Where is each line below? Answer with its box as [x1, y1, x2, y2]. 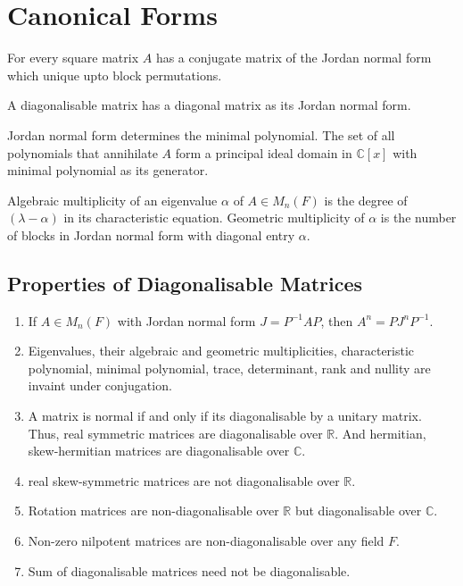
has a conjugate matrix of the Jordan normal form [155, 48, 432, 67]
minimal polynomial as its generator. [7, 161, 209, 180]
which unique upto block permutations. [7, 65, 222, 84]
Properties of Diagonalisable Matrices [7, 269, 363, 297]
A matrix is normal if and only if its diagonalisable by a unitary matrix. [28, 406, 422, 425]
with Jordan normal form [117, 311, 256, 330]
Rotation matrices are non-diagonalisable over [28, 501, 279, 520]
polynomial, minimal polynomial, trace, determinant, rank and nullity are [28, 358, 431, 377]
